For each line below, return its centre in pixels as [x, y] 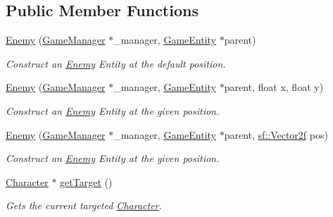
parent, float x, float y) [274, 87]
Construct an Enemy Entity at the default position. [116, 63]
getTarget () [86, 181]
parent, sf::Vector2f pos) [276, 134]
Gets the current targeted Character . [84, 205]
